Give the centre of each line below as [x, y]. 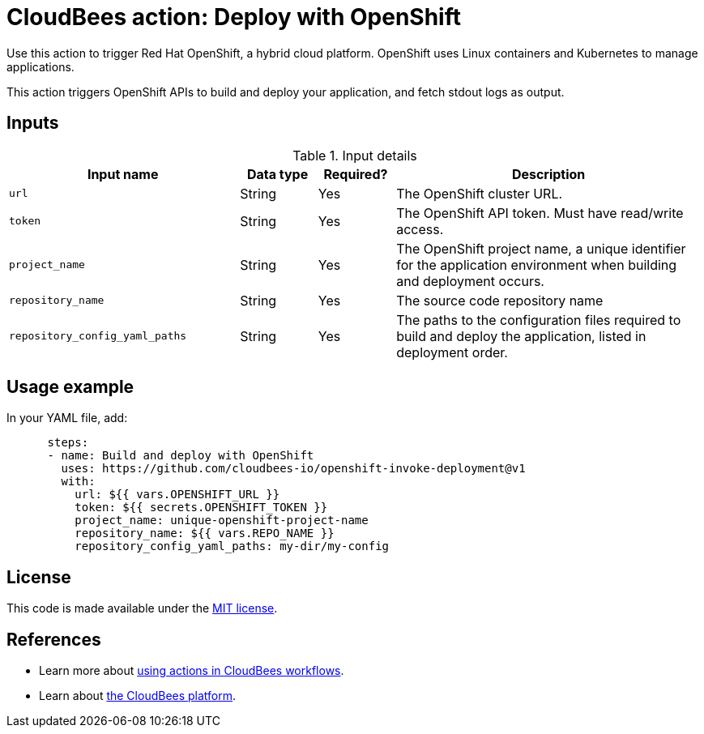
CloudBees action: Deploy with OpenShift [234, 17]
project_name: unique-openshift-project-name [222, 521]
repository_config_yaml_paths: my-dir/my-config [232, 546]
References [54, 639]
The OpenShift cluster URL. [480, 193]
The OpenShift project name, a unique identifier [541, 248]
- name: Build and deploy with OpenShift [181, 456]
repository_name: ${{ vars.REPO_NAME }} [205, 533]
